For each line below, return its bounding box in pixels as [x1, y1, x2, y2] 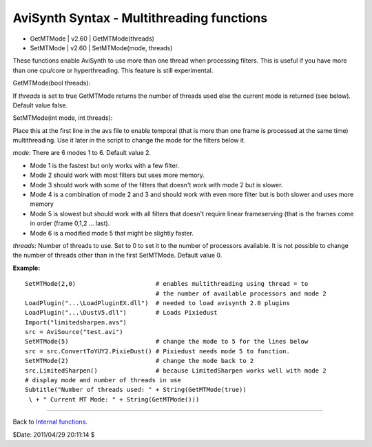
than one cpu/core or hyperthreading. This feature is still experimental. [12, 66, 214, 74]
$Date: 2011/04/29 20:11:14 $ [12, 430, 95, 439]
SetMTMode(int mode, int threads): [12, 114, 113, 122]
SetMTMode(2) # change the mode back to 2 [25, 357, 254, 365]
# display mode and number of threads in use [25, 376, 182, 384]
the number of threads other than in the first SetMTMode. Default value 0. [12, 251, 223, 260]
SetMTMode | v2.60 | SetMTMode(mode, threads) [30, 43, 173, 52]
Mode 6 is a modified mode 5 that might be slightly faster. [30, 229, 194, 237]
